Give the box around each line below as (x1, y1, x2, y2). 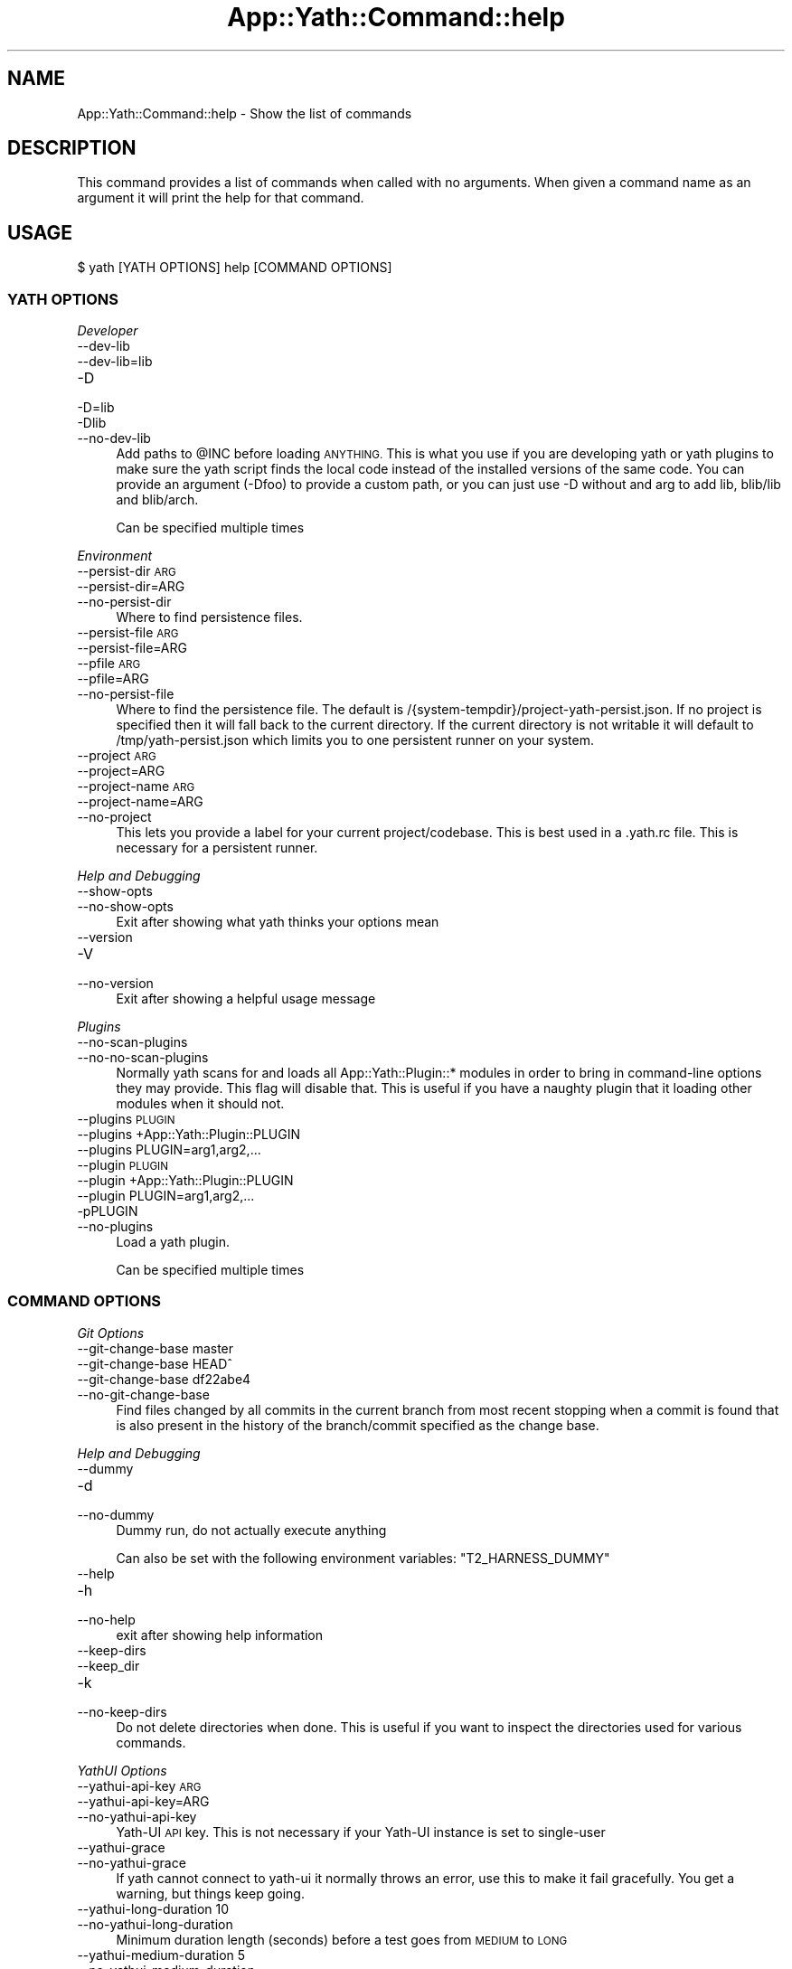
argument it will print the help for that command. (77, 190, 364, 206)
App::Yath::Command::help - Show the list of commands (77, 105, 412, 121)
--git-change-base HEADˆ (77, 1355, 233, 1371)
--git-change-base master (77, 1340, 234, 1356)
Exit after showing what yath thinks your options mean (116, 914, 439, 930)
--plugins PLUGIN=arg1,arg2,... (77, 1142, 261, 1158)
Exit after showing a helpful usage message (116, 991, 376, 1007)
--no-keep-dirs (77, 1703, 167, 1719)
